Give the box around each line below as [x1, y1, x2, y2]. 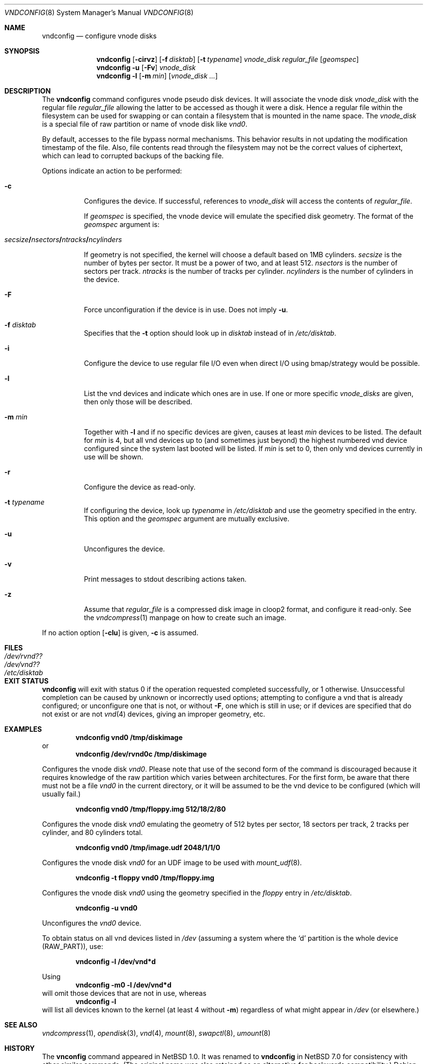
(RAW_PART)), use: [42, 942, 103, 950]
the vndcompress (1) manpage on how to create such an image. [84, 613, 286, 622]
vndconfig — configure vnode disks [42, 32, 157, 40]
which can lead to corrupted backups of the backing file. [42, 152, 224, 160]
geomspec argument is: [84, 220, 160, 228]
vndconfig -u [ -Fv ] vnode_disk [96, 63, 196, 72]
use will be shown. [84, 453, 143, 461]
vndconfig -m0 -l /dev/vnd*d [75, 981, 172, 989]
